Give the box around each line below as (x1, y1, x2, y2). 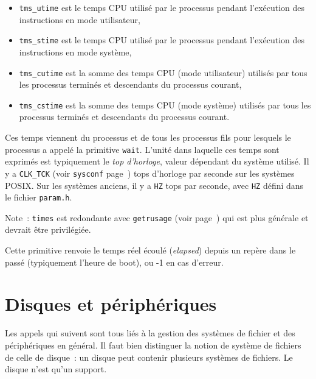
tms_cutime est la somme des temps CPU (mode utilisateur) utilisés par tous (19, 66, 307, 79)
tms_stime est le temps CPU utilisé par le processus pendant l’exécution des (19, 34, 305, 46)
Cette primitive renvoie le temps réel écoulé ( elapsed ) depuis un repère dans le (5, 244, 296, 257)
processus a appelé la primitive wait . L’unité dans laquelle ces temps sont (5, 143, 280, 155)
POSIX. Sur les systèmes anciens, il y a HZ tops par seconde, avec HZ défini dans (5, 179, 304, 191)
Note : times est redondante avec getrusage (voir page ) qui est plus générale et (5, 211, 309, 224)
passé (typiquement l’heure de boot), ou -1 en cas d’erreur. (5, 255, 224, 268)
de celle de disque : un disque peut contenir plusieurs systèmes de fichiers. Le (5, 350, 293, 363)
